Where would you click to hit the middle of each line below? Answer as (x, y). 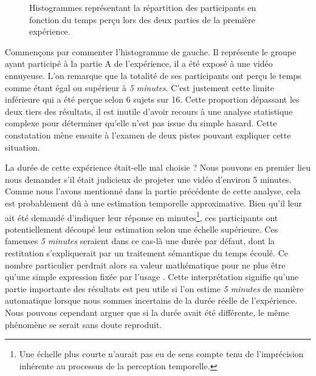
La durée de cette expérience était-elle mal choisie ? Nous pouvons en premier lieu (158, 167)
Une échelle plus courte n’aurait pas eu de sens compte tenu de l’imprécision (161, 354)
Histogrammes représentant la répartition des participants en (143, 7)
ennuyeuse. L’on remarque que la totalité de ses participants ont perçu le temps (153, 75)
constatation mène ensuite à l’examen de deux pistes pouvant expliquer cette (148, 135)
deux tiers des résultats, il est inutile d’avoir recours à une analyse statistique (149, 111)
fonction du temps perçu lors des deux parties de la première (142, 19)
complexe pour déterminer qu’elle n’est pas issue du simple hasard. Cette (141, 123)
